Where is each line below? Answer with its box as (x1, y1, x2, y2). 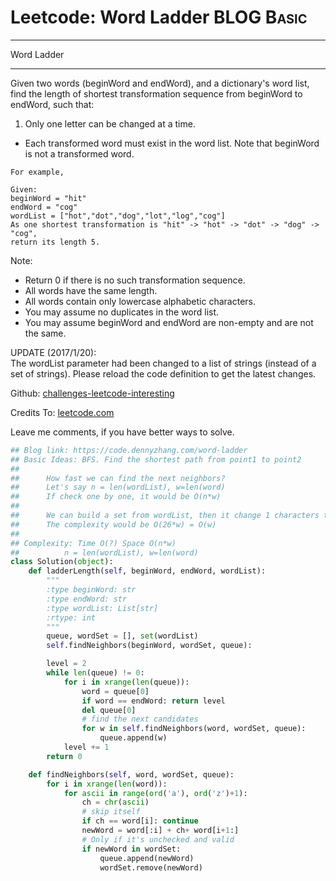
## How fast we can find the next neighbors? (10, 473, 226, 483)
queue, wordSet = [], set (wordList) (46, 631, 199, 641)
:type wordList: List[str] (46, 603, 159, 613)
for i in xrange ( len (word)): (46, 779, 168, 789)
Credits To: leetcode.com (10, 406, 115, 418)
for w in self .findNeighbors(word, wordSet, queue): (81, 724, 307, 734)
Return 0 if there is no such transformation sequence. (24, 274, 246, 286)
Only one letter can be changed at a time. (24, 117, 196, 130)
